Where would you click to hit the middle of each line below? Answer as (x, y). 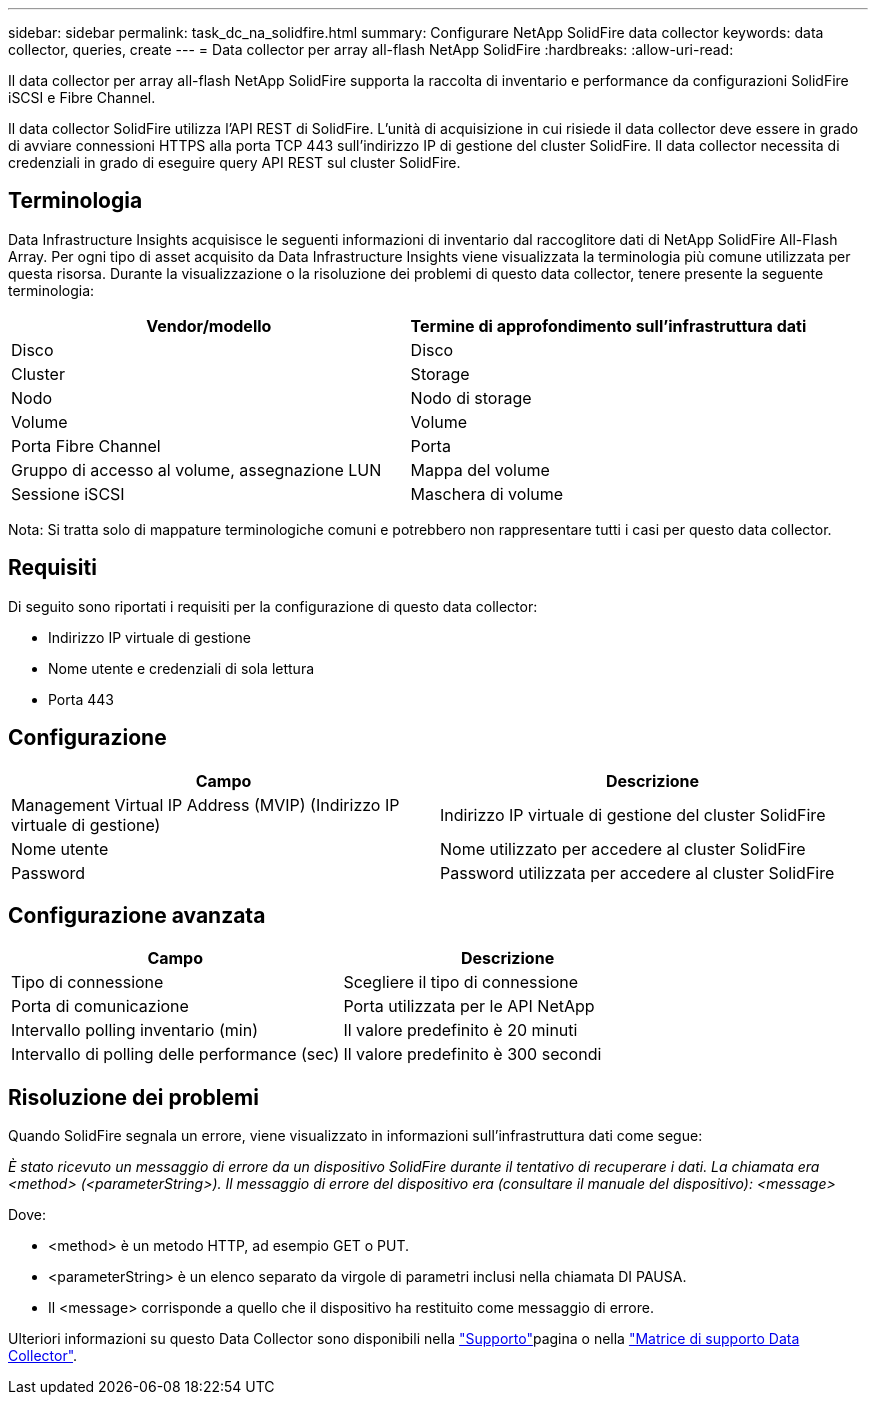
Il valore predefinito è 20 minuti (460, 1030)
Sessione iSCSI (68, 493)
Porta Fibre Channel (86, 445)
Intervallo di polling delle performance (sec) (175, 1054)
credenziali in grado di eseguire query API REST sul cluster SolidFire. (234, 162)
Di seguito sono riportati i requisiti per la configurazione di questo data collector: (273, 606)
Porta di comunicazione (100, 1006)
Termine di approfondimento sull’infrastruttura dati (608, 325)
